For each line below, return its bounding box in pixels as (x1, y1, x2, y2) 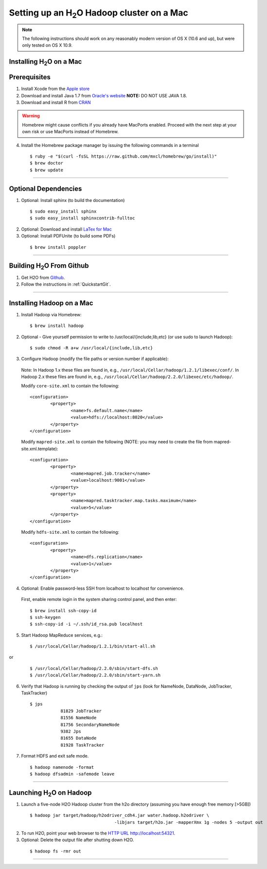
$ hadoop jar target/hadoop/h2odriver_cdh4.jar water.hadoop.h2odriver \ (30, 813, 210, 818)
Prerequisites (9, 73, 51, 81)
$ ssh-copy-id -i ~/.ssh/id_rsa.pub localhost (30, 621, 143, 627)
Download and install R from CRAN (21, 100, 91, 106)
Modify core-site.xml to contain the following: (21, 382, 119, 389)
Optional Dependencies (9, 184, 82, 193)
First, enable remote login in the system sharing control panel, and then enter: (21, 597, 177, 602)
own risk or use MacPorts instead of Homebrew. (22, 129, 119, 135)
